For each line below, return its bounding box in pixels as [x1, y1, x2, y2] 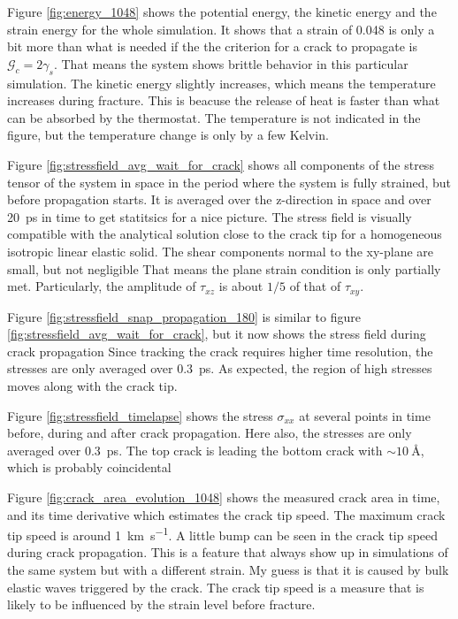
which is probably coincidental [7, 458, 172, 477]
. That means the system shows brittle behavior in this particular [53, 54, 408, 73]
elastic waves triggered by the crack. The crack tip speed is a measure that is [7, 577, 424, 596]
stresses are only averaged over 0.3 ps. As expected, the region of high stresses [7, 359, 432, 378]
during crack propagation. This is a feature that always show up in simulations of [7, 543, 448, 562]
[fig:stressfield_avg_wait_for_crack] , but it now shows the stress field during [7, 325, 426, 343]
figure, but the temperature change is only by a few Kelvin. [7, 126, 329, 144]
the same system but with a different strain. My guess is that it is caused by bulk [7, 560, 449, 578]
